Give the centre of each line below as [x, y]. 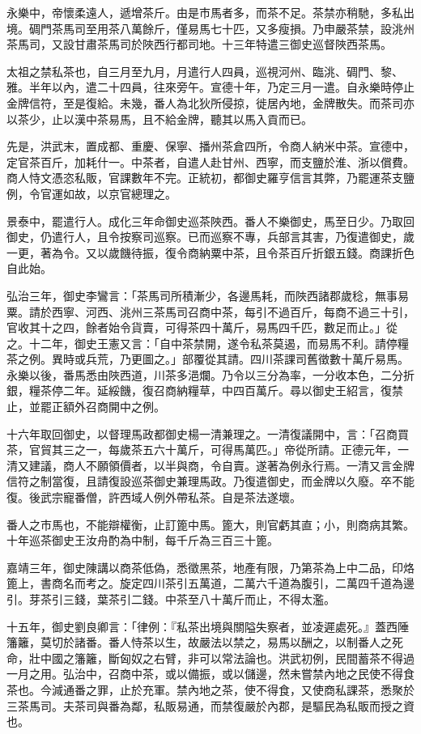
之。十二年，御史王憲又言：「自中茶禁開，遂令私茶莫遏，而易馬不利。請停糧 [208, 343]
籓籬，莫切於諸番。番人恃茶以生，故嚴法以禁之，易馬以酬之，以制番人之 [199, 642]
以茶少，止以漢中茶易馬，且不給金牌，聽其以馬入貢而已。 [159, 119]
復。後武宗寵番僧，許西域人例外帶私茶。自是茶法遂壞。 [154, 497]
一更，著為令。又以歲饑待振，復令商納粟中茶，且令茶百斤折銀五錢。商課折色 [210, 252]
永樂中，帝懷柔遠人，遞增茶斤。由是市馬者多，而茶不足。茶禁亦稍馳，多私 [205, 12]
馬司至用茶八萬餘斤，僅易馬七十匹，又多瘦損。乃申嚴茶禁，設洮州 [238, 28]
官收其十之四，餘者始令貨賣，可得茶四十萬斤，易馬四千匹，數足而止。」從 [202, 327]
